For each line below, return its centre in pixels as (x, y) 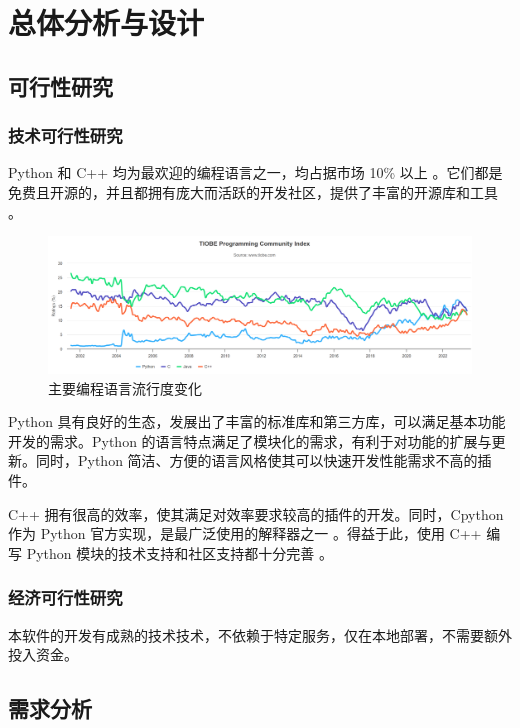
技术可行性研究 (65, 135)
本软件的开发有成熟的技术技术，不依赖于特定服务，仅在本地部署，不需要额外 (260, 634)
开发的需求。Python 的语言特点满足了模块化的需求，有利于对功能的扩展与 (250, 440)
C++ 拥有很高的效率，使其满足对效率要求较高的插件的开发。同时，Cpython (256, 513)
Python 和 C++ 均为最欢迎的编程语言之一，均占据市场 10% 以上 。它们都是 (255, 172)
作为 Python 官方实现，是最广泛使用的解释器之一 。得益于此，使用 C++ (245, 533)
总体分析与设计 (106, 22)
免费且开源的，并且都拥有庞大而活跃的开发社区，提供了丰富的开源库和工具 (253, 191)
